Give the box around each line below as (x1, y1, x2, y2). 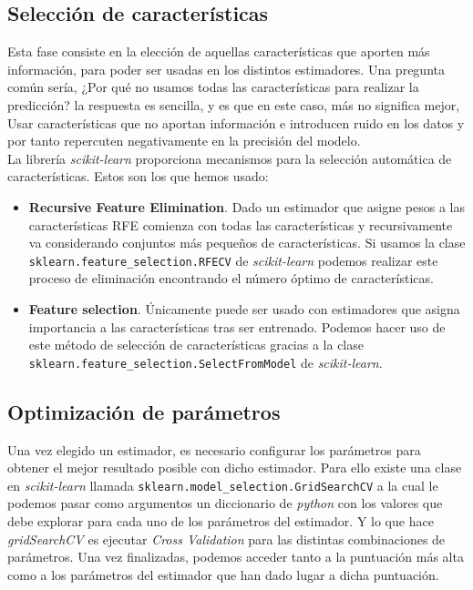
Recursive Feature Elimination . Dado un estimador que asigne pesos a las (28, 197, 465, 216)
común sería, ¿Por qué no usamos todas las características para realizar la (7, 77, 419, 97)
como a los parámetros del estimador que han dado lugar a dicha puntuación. (7, 565, 439, 584)
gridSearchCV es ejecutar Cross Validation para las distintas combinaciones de (7, 529, 446, 548)
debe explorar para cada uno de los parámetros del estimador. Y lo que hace (7, 512, 434, 531)
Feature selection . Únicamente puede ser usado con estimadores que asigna (28, 299, 460, 318)
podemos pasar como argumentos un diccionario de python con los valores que (7, 493, 443, 513)
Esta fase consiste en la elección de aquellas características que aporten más (7, 42, 430, 61)
